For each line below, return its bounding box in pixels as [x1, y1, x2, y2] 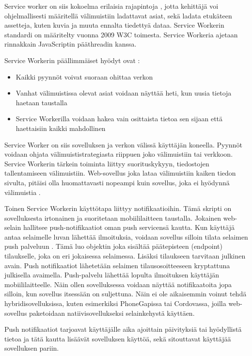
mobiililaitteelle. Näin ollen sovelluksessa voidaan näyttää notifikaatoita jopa [4, 279, 232, 289]
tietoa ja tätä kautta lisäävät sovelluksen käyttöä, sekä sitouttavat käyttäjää [4, 333, 231, 343]
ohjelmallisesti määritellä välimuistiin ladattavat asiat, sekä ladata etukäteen [4, 10, 232, 20]
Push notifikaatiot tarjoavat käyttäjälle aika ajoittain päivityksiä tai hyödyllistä [4, 324, 242, 334]
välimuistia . [4, 187, 41, 197]
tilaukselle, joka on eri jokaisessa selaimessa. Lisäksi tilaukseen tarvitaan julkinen [4, 251, 246, 261]
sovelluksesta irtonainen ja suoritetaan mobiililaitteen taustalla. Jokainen [4, 212, 221, 223]
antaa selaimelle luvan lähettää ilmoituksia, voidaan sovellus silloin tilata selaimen [4, 231, 248, 242]
